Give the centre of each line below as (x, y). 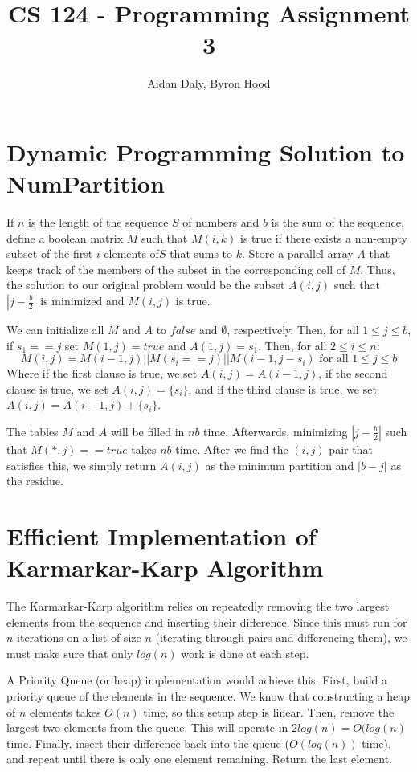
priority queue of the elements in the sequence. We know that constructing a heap (208, 696)
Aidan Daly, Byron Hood (209, 83)
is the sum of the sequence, (337, 222)
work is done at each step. (245, 653)
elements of (131, 253)
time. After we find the (232, 449)
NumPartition (86, 184)
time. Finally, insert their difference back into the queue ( (148, 743)
